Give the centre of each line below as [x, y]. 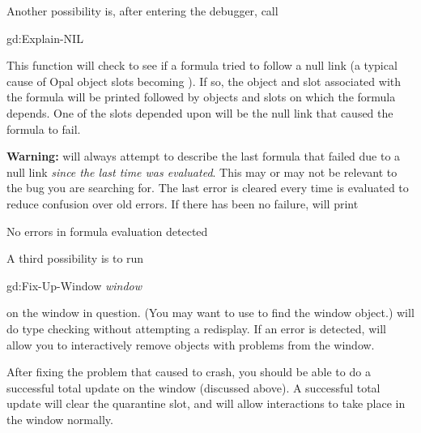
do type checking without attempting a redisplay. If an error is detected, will [196, 328]
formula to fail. [44, 129]
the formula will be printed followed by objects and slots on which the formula [201, 97]
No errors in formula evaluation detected [107, 231]
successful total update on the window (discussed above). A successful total [193, 387]
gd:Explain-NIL [45, 38]
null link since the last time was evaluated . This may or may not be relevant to [202, 171]
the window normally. [60, 419]
